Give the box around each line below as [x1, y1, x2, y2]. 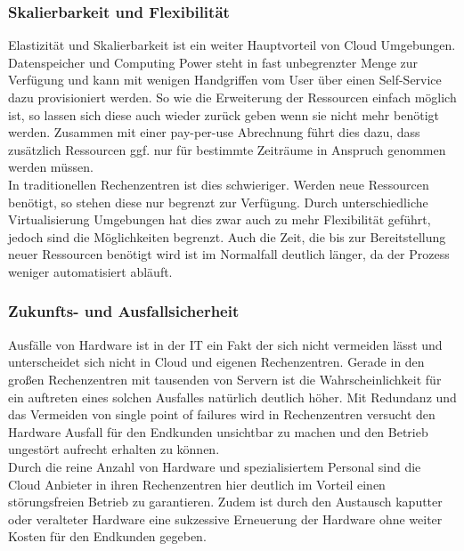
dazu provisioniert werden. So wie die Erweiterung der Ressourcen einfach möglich [8, 88, 457, 106]
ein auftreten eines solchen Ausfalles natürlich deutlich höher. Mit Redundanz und [8, 387, 457, 406]
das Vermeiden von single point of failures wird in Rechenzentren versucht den [8, 405, 436, 424]
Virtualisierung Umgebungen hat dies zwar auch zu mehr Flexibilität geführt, [8, 210, 431, 229]
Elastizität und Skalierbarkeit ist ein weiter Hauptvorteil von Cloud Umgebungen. [8, 36, 456, 54]
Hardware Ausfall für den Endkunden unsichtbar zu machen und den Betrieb [8, 422, 428, 441]
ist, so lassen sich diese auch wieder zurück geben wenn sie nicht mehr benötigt [8, 105, 439, 124]
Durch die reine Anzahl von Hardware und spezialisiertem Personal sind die [8, 457, 421, 475]
